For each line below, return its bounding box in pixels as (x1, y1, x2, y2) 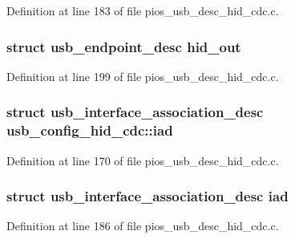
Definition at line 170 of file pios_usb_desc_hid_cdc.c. (6, 152, 279, 168)
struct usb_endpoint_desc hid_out (6, 36, 241, 56)
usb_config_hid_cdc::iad (6, 120, 173, 140)
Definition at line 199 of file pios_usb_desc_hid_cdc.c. (6, 67, 279, 84)
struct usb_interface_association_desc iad (6, 186, 289, 206)
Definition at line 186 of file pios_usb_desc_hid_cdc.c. (6, 217, 279, 234)
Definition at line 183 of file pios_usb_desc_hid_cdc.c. (6, 2, 279, 18)
